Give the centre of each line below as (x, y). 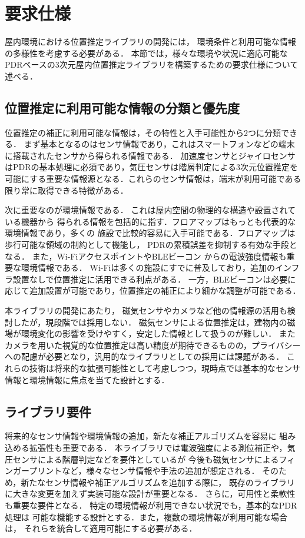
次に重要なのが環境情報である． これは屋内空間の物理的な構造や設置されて (150, 210)
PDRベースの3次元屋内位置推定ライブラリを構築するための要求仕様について (152, 64)
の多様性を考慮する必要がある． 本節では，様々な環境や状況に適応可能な (146, 53)
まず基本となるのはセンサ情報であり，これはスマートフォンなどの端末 (159, 144)
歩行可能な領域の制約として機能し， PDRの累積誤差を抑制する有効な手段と (151, 245)
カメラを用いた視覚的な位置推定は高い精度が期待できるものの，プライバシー (153, 345)
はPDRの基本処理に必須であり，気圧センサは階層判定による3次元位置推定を (151, 167)
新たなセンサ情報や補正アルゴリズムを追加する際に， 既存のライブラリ (158, 482)
